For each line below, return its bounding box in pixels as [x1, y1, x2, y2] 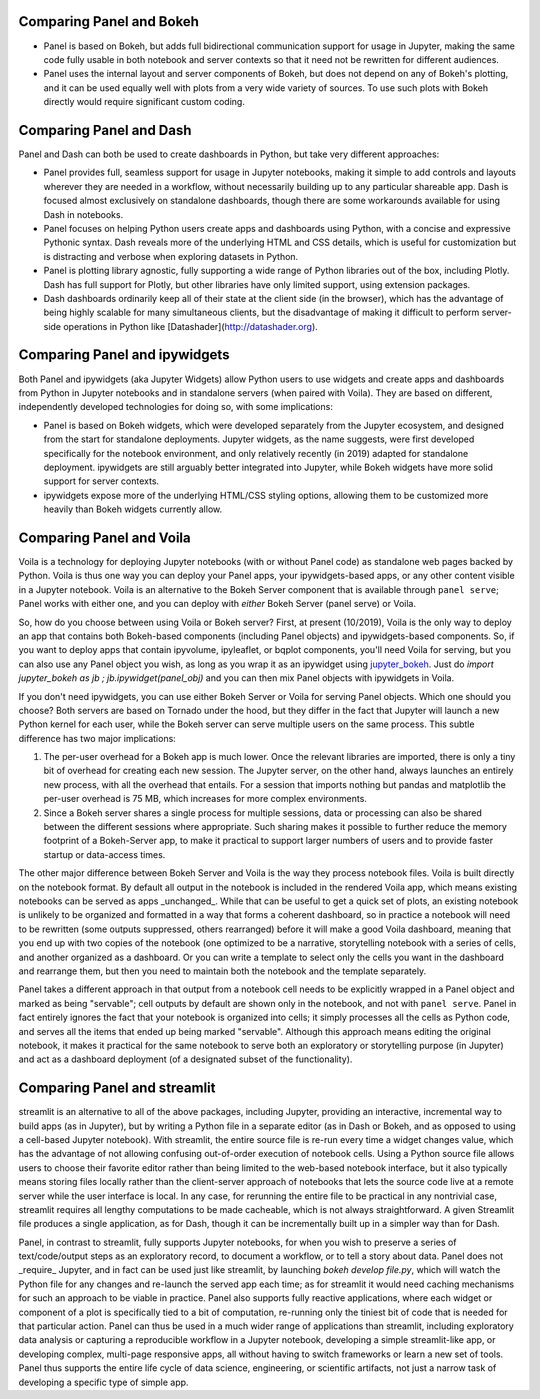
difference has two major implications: [18, 732, 177, 744]
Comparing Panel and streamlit [18, 1080, 216, 1097]
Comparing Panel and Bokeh [18, 13, 200, 30]
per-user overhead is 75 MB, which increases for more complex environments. [43, 793, 367, 805]
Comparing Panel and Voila [18, 529, 191, 546]
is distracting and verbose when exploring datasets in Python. [43, 250, 299, 262]
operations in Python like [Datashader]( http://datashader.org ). [63, 320, 319, 332]
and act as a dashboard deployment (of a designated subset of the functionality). [18, 1053, 353, 1065]
